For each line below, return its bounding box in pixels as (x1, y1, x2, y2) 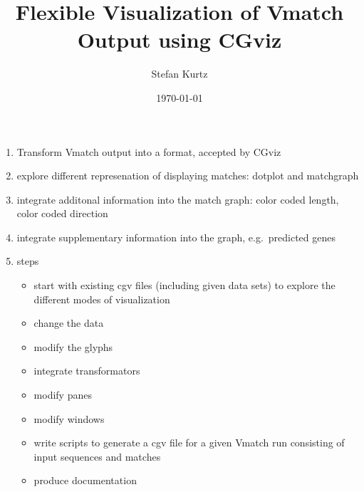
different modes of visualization (33, 291, 170, 306)
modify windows (33, 411, 105, 426)
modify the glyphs (33, 339, 113, 354)
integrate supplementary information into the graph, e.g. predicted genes (16, 229, 336, 244)
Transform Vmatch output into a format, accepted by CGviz (16, 144, 281, 159)
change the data (33, 315, 104, 330)
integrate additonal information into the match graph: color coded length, (16, 192, 339, 206)
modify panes (33, 387, 92, 402)
